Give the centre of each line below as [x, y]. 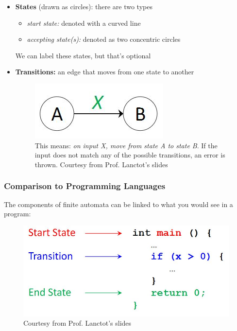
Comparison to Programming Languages [85, 186]
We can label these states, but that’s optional [83, 55]
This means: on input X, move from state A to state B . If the [126, 145]
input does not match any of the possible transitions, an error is [130, 155]
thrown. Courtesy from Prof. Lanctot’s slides [101, 164]
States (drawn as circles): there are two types [84, 6]
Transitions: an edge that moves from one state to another [105, 72]
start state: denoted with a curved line [84, 23]
